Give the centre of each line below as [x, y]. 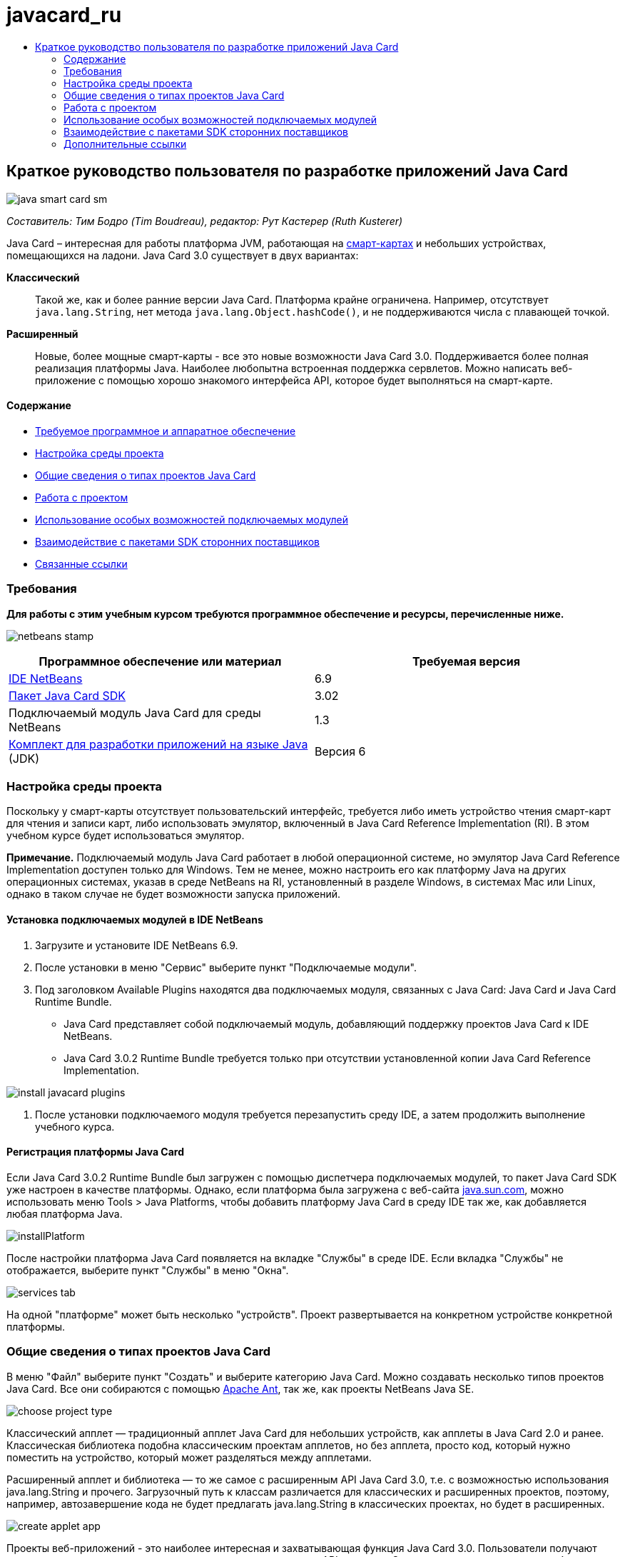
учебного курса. [75, 1126]
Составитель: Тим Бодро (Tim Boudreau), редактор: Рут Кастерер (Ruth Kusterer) [205, 221]
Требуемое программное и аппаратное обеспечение [166, 431]
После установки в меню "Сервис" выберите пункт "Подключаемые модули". [226, 967]
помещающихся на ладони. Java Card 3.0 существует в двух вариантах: [183, 255]
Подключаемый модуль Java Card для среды [135, 712]
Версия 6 [340, 751]
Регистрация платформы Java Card [95, 1152]
